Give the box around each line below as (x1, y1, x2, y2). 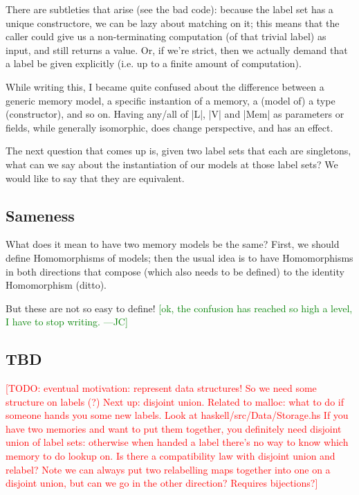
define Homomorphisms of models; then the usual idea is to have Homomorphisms (6, 250, 353, 264)
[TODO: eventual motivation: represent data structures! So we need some (6, 381, 317, 395)
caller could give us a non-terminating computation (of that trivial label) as (6, 29, 326, 44)
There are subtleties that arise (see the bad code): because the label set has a (6, 2, 333, 16)
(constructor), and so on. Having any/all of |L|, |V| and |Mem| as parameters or (6, 107, 344, 121)
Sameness (6, 204, 75, 226)
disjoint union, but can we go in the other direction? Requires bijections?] (6, 476, 318, 490)
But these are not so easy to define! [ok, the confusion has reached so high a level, (6, 300, 353, 315)
